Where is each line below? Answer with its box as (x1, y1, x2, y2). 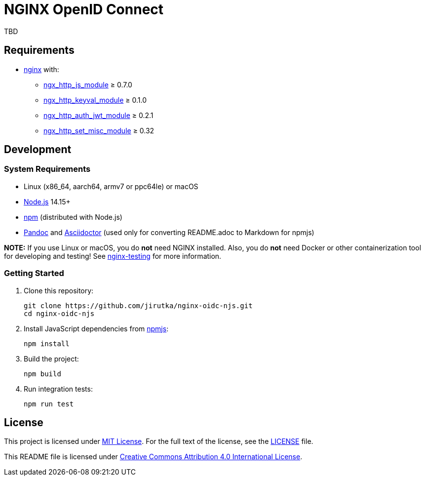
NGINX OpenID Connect (4, 1, 164, 18)
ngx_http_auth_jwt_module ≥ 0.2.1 (43, 111, 154, 120)
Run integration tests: (24, 384, 93, 393)
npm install (24, 339, 70, 348)
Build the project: (24, 354, 79, 363)
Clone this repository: (24, 286, 94, 295)
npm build (24, 369, 61, 378)
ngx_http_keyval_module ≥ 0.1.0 (43, 95, 147, 104)
